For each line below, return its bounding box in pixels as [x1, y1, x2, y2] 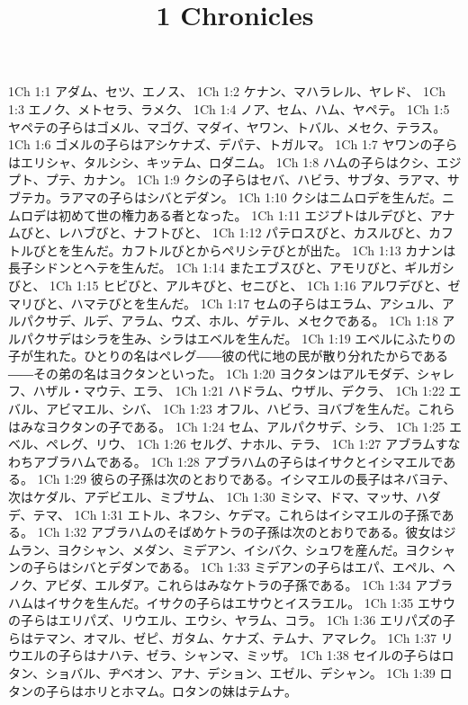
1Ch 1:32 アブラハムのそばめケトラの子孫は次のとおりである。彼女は [37, 522, 444, 541]
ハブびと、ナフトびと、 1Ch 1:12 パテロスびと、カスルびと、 [70, 223, 428, 242]
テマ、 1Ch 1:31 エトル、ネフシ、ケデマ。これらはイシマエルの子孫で [32, 504, 442, 523]
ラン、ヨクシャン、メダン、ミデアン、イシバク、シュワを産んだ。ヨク [20, 540, 431, 558]
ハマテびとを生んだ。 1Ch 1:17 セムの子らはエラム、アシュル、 [70, 293, 442, 312]
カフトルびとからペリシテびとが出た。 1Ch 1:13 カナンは [121, 240, 456, 259]
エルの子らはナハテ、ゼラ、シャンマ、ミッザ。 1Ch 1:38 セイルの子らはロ [20, 646, 454, 665]
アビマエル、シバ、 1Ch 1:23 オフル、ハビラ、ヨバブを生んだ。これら [45, 399, 455, 418]
